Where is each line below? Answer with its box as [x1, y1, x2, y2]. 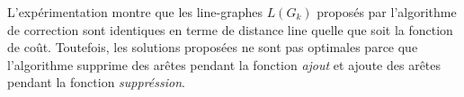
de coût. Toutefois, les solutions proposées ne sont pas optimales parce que [7, 38, 418, 57]
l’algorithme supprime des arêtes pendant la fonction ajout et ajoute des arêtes [7, 55, 442, 74]
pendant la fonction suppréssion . [7, 73, 185, 92]
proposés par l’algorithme [317, 3, 457, 21]
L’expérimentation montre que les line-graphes [7, 3, 263, 21]
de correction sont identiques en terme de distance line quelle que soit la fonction [7, 20, 453, 39]
